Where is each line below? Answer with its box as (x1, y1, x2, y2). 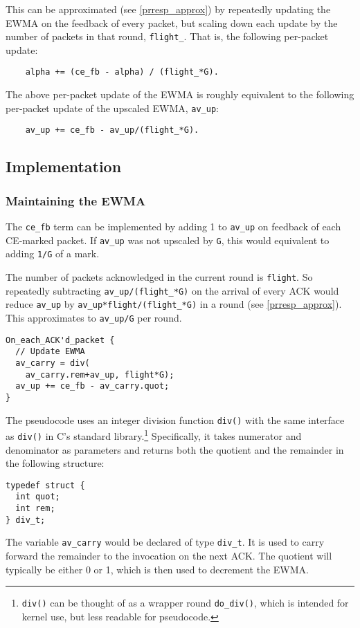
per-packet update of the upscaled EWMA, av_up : (6, 100, 219, 115)
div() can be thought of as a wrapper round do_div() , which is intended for (21, 595, 349, 610)
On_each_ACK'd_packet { (6, 335, 115, 345)
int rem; (15, 504, 55, 513)
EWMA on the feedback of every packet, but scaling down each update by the (6, 15, 338, 30)
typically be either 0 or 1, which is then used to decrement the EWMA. (6, 562, 309, 576)
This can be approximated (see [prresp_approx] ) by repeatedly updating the (6, 2, 331, 16)
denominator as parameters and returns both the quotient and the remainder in (6, 442, 344, 456)
